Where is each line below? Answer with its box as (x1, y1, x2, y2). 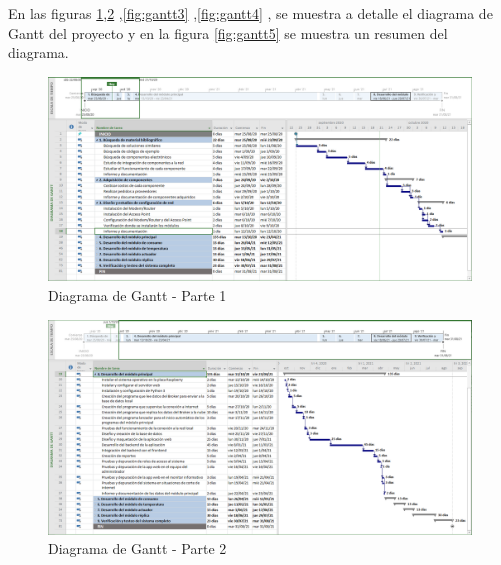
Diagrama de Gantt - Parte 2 (48, 538, 227, 559)
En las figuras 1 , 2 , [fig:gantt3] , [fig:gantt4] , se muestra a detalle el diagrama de (8, 3, 493, 23)
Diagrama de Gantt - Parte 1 (48, 284, 227, 305)
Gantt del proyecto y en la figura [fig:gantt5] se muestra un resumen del (8, 22, 448, 43)
